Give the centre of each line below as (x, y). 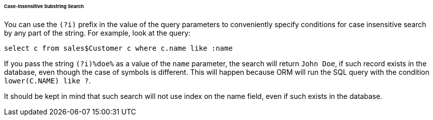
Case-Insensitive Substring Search (44, 6)
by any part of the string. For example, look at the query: (97, 33)
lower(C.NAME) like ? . (47, 80)
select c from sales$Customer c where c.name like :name (119, 48)
